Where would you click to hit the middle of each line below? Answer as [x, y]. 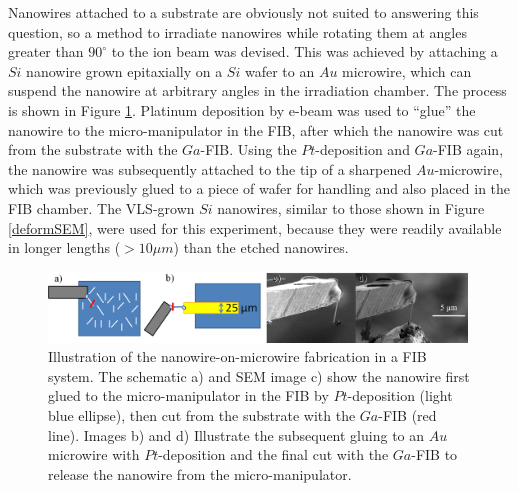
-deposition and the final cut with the [273, 454]
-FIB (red [407, 415]
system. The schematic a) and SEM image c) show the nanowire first [259, 375]
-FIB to [434, 454]
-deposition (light [400, 395]
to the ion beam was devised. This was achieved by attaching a [304, 51]
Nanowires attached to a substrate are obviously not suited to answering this [243, 12]
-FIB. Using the [248, 149]
